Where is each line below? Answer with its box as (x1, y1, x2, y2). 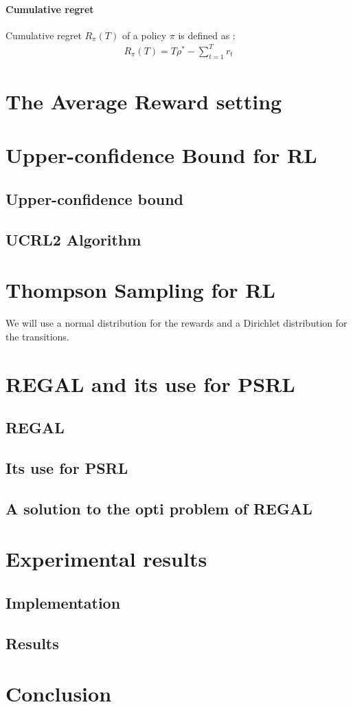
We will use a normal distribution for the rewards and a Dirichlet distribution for (5, 316, 348, 330)
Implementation (5, 591, 121, 613)
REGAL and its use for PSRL (5, 369, 295, 398)
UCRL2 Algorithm (5, 228, 141, 250)
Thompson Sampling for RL (5, 276, 275, 304)
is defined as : (178, 28, 236, 42)
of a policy (122, 28, 167, 42)
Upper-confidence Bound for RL (5, 141, 317, 169)
